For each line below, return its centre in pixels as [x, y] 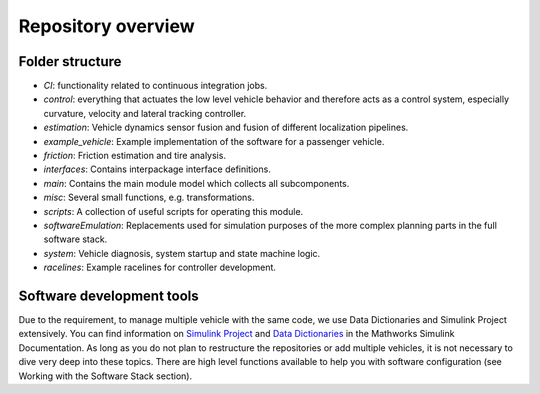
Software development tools [108, 295]
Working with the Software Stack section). [105, 376]
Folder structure [70, 61]
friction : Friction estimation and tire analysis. [135, 156]
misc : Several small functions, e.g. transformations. [149, 197]
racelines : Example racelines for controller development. [160, 267]
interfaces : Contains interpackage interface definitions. [157, 169]
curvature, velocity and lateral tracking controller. [145, 113]
